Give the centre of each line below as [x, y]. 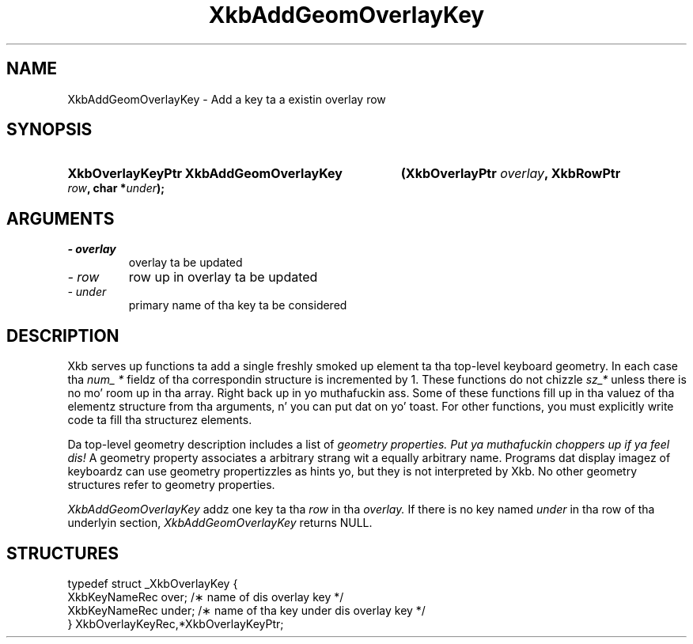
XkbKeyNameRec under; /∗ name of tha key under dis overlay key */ [246, 610]
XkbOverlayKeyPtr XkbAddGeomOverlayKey [205, 174]
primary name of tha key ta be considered [238, 305]
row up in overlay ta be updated [223, 277]
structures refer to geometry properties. [171, 485]
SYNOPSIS [49, 130]
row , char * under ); [116, 188]
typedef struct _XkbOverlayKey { [153, 583]
